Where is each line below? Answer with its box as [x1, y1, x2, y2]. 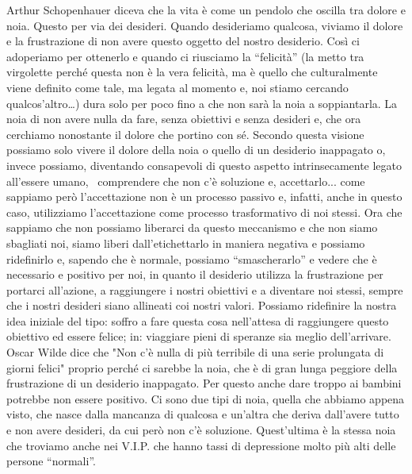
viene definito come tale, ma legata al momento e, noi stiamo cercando [6, 79, 349, 95]
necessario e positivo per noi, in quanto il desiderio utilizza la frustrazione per [6, 266, 383, 283]
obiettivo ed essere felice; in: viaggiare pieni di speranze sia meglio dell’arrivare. [6, 328, 391, 345]
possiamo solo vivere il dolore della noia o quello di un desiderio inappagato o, [6, 141, 386, 158]
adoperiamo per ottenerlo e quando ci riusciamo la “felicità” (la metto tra [6, 48, 364, 64]
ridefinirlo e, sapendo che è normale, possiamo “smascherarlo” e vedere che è [6, 250, 377, 267]
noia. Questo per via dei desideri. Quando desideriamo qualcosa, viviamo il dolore [6, 17, 403, 33]
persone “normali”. [6, 453, 96, 469]
